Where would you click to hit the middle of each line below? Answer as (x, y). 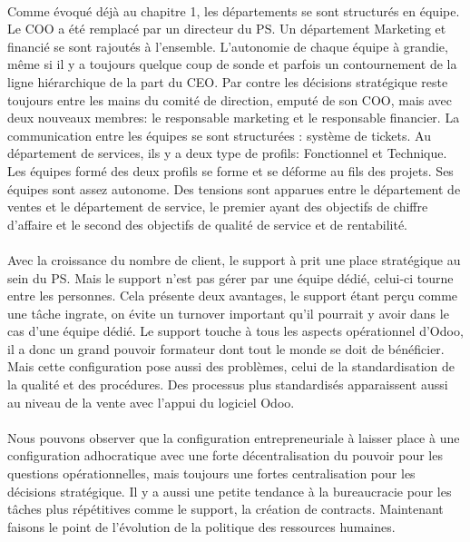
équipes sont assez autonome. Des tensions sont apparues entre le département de (234, 188)
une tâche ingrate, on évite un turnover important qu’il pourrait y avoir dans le (228, 313)
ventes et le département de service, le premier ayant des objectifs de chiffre (218, 207)
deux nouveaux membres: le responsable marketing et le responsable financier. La (234, 118)
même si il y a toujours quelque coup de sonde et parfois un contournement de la (232, 64)
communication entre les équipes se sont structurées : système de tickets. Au (219, 135)
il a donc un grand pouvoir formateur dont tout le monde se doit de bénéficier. (226, 348)
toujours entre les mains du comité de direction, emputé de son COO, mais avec (230, 99)
